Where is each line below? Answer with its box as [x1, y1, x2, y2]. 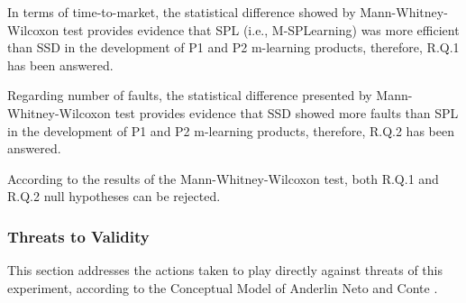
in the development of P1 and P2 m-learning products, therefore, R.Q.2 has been [7, 121, 454, 140]
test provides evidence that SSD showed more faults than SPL [114, 103, 459, 122]
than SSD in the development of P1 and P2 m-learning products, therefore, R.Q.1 [7, 38, 460, 57]
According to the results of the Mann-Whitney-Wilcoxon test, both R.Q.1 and [7, 169, 439, 188]
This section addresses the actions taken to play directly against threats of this [7, 261, 443, 280]
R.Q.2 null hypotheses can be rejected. [7, 187, 221, 206]
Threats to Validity [7, 225, 150, 247]
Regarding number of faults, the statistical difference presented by [7, 86, 372, 105]
